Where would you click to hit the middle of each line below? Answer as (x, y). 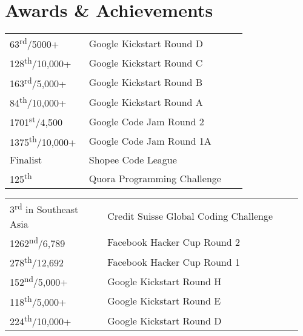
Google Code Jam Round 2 (146, 122)
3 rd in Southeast (44, 209)
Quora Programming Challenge (155, 178)
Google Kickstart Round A (146, 102)
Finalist (26, 160)
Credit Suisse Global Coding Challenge (190, 216)
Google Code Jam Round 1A (150, 141)
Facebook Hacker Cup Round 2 (174, 242)
